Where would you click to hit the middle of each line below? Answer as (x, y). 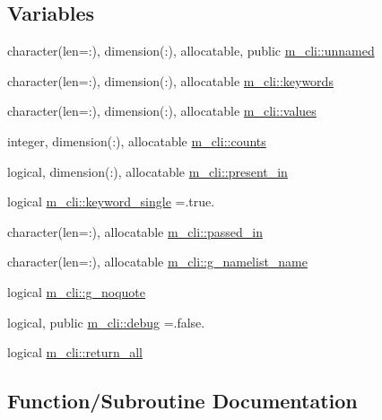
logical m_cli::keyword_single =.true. (111, 201)
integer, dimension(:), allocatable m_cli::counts (137, 140)
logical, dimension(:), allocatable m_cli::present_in (148, 171)
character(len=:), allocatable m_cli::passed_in (135, 231)
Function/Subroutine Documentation (182, 401)
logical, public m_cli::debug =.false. (106, 322)
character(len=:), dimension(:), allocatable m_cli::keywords (170, 80)
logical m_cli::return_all (75, 352)
